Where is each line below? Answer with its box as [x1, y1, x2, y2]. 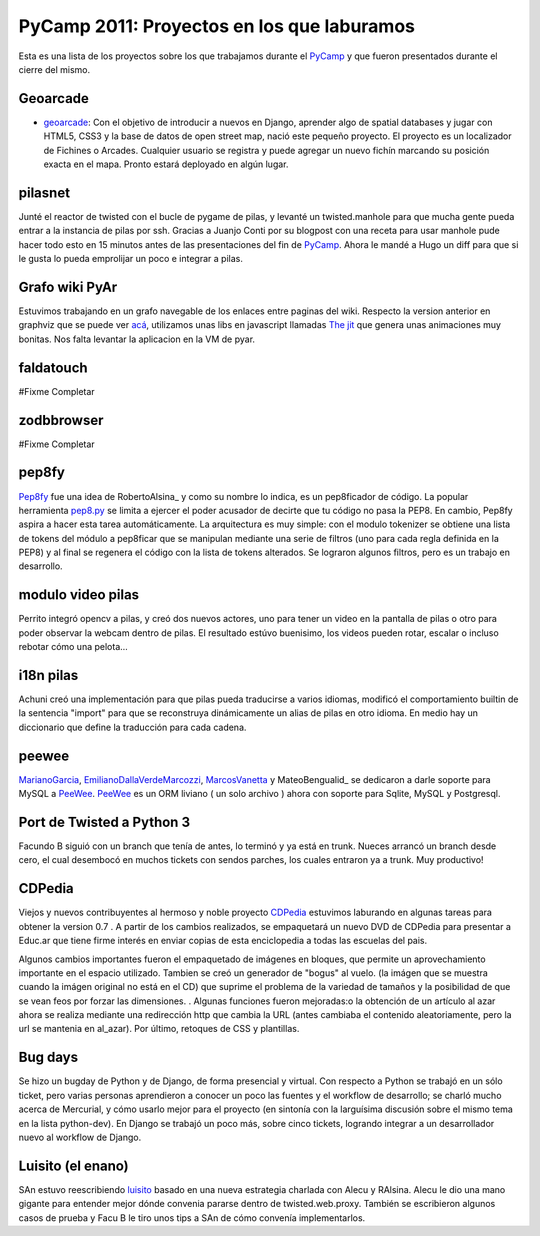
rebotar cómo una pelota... [18, 641, 129, 653]
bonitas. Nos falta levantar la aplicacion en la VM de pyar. [18, 333, 255, 345]
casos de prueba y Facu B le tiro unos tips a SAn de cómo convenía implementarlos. [18, 1211, 366, 1224]
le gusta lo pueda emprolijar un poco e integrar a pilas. [18, 253, 244, 265]
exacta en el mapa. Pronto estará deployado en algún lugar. [43, 158, 289, 170]
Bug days [18, 1049, 79, 1066]
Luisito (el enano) [18, 1157, 129, 1174]
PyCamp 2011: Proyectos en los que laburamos [18, 15, 415, 37]
